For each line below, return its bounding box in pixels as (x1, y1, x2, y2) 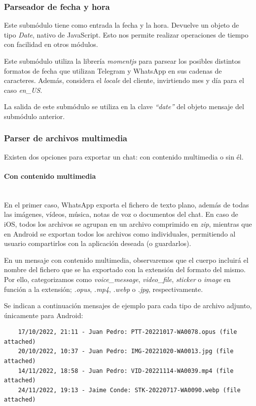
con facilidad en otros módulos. (4, 39, 98, 49)
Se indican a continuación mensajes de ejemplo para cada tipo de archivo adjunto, (4, 300, 252, 311)
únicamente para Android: (4, 310, 83, 320)
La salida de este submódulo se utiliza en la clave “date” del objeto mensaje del (4, 101, 244, 112)
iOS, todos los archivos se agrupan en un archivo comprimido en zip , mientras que (4, 218, 252, 229)
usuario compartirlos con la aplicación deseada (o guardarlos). (4, 238, 191, 248)
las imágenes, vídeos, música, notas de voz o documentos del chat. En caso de (4, 209, 238, 219)
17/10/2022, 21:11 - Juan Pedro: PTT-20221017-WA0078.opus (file (18, 328, 237, 336)
